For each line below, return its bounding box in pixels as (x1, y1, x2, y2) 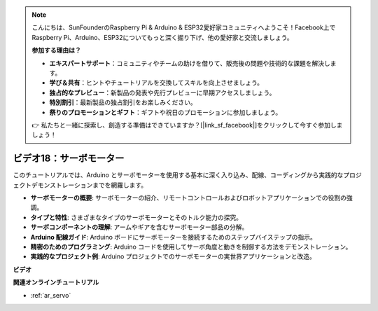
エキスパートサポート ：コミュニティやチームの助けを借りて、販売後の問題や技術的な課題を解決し (49, 59, 330, 67)
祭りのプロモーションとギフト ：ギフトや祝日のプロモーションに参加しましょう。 (49, 108, 282, 116)
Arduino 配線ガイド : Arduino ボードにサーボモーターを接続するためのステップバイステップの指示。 (30, 233, 316, 241)
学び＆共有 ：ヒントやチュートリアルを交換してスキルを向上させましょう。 (49, 78, 264, 87)
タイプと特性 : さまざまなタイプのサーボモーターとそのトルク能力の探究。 (30, 213, 243, 221)
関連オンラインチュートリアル (13, 278, 99, 286)
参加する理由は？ (31, 46, 81, 55)
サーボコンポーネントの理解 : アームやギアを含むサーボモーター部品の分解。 (30, 223, 248, 231)
